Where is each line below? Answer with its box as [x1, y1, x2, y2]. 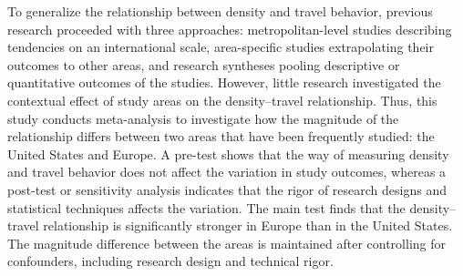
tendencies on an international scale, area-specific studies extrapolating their [7, 37, 434, 56]
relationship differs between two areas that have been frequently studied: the [7, 127, 435, 146]
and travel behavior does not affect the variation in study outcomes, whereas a [7, 162, 447, 181]
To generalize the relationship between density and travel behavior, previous [7, 2, 433, 20]
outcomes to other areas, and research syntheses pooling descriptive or [7, 55, 400, 74]
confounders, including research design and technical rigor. [7, 251, 334, 271]
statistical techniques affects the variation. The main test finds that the [7, 198, 406, 217]
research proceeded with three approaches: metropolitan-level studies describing [7, 19, 452, 38]
